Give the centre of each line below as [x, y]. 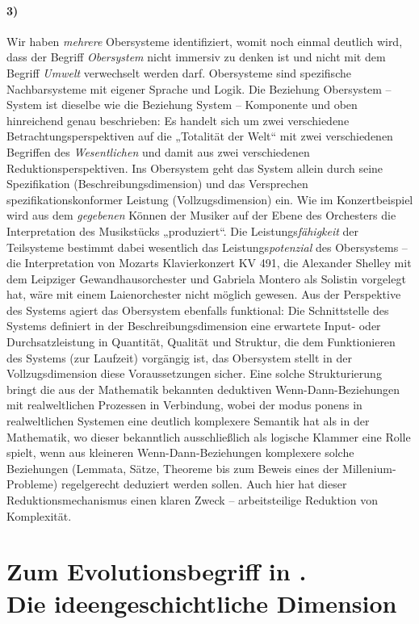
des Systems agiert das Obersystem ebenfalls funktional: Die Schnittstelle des [198, 310]
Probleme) [32, 484]
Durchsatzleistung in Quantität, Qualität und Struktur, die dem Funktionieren [201, 342]
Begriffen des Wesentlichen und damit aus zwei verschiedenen [158, 151]
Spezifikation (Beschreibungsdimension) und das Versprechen [157, 184]
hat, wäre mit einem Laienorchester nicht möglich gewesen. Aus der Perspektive [204, 294]
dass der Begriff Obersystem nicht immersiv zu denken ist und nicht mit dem [196, 57]
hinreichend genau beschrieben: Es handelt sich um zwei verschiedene [178, 120]
